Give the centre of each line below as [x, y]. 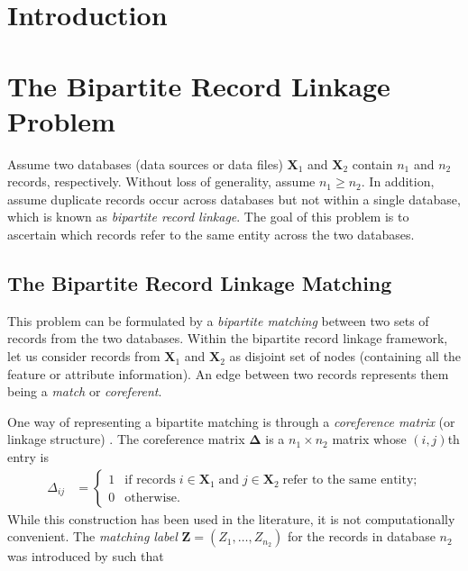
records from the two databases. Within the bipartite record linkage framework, [228, 338]
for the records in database [361, 536]
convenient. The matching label [92, 536]
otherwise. [152, 498]
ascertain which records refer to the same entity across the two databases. [211, 235]
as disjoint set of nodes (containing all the [345, 356]
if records [150, 480]
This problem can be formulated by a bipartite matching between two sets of [218, 320]
